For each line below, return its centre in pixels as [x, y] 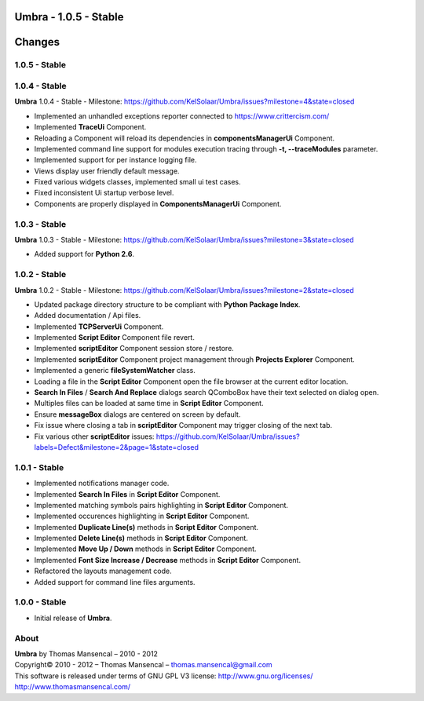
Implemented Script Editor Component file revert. [115, 338]
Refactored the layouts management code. [103, 571]
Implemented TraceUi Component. [90, 127]
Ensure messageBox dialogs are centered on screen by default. [137, 414]
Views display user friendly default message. [107, 171]
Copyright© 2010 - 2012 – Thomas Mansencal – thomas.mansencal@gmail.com [143, 665]
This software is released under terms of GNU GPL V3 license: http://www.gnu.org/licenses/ [164, 676]
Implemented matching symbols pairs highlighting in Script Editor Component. [161, 505]
